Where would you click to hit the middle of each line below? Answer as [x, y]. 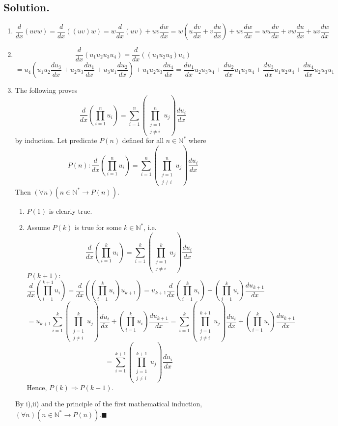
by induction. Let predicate [56, 140]
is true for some [98, 227]
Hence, [37, 387]
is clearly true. [70, 211]
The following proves [46, 90]
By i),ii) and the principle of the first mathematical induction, [109, 404]
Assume [38, 227]
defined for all [143, 140]
